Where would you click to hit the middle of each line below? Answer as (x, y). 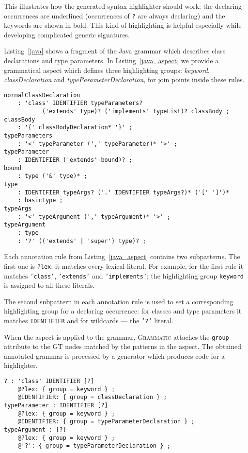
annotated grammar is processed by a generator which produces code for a (114, 356)
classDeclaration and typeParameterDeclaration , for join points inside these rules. (124, 79)
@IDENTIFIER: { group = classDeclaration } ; (92, 397)
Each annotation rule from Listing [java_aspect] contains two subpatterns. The (122, 256)
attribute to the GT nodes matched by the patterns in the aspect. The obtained (123, 346)
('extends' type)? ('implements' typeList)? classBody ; (136, 112)
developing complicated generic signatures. (67, 34)
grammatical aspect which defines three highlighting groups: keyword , (107, 70)
